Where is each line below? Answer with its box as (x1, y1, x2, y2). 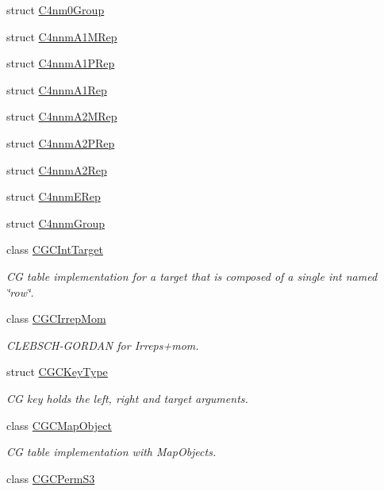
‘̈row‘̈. (6, 283, 34, 300)
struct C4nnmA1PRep (6, 55, 115, 71)
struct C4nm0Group (6, 2, 105, 17)
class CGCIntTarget (6, 241, 104, 258)
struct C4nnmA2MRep (6, 108, 117, 125)
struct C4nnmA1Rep (6, 81, 107, 98)
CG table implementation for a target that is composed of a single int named (6, 267, 378, 284)
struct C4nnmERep (6, 188, 101, 205)
